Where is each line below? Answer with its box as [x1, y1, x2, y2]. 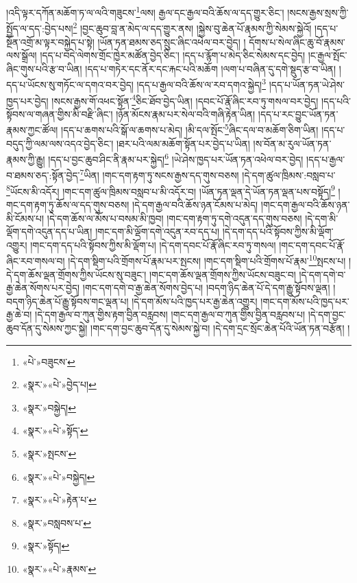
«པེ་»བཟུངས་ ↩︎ [22, 354, 75, 368]
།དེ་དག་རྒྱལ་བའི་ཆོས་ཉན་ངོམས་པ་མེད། [132, 197, 258, 211]
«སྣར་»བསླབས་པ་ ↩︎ [22, 515, 91, 530]
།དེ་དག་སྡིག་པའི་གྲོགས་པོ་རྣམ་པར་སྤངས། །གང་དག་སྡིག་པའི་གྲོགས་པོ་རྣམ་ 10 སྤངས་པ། [68, 252, 346, 267]
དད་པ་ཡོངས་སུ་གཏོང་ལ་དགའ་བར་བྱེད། [6, 77, 134, 91]
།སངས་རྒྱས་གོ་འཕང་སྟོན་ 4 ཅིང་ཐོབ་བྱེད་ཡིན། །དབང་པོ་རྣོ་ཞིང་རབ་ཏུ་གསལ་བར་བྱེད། [51, 91, 319, 108]
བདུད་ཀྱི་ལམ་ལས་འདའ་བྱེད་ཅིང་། [6, 136, 114, 150]
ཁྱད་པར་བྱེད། [6, 93, 49, 108]
